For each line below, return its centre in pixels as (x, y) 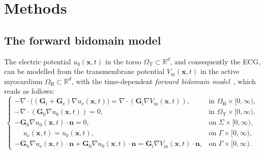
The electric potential (38, 61)
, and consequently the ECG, (215, 61)
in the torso (123, 61)
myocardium (23, 81)
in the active (220, 71)
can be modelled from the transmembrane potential (84, 71)
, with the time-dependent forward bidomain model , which (164, 81)
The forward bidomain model (83, 40)
